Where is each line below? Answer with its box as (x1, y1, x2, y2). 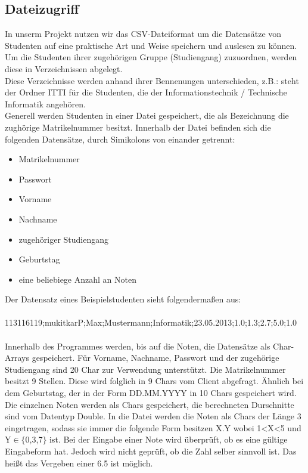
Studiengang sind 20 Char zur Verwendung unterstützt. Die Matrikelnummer (5, 363, 286, 375)
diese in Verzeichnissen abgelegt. (5, 62, 123, 75)
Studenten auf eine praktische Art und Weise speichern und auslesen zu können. (5, 39, 297, 51)
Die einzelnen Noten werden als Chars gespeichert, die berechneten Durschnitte (5, 398, 294, 410)
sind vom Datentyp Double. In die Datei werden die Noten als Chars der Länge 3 (5, 410, 301, 422)
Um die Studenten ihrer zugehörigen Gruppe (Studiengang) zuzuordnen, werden (5, 51, 297, 63)
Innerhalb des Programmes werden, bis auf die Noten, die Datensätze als (5, 339, 270, 352)
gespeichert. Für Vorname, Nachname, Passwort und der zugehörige (32, 351, 279, 364)
